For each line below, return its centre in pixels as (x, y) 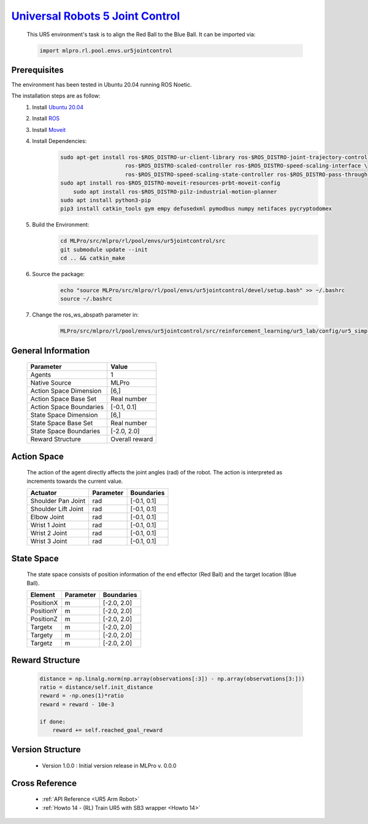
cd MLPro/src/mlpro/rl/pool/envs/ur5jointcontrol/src (143, 241)
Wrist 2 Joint (49, 533)
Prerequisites (37, 70)
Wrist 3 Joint (49, 541)
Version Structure (46, 749)
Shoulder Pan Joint (58, 501)
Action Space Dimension (66, 391)
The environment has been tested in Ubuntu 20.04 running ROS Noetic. (102, 85)
